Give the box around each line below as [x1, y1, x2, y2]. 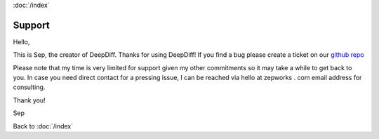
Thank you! [13, 95, 46, 105]
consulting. [13, 83, 46, 91]
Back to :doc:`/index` [13, 121, 74, 130]
